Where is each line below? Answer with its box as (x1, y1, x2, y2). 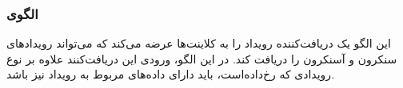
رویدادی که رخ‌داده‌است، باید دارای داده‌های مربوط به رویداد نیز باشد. (6, 66, 335, 82)
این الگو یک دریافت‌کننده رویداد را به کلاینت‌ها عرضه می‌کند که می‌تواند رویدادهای (6, 35, 391, 52)
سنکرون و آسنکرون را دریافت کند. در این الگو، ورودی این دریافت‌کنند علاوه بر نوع (6, 50, 397, 67)
